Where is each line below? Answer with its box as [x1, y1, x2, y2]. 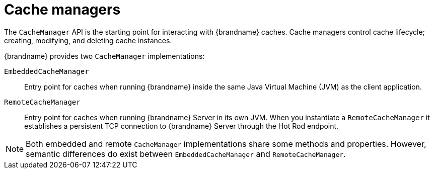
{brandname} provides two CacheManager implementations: [4, 51, 205, 60]
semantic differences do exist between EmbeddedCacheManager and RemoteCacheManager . [26, 148, 346, 159]
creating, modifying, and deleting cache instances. [4, 36, 172, 45]
